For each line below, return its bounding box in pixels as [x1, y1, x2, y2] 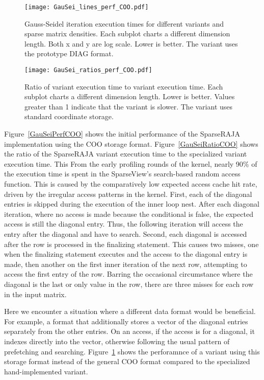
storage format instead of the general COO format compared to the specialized [4, 356, 250, 367]
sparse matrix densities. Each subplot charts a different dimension [24, 28, 230, 39]
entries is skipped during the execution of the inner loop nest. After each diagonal [4, 198, 259, 209]
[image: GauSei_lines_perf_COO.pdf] [24, 4, 149, 11]
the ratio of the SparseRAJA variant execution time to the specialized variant [4, 148, 247, 159]
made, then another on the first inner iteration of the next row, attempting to [4, 258, 247, 269]
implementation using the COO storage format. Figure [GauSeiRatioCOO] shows [4, 138, 258, 149]
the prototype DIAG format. [24, 48, 114, 59]
